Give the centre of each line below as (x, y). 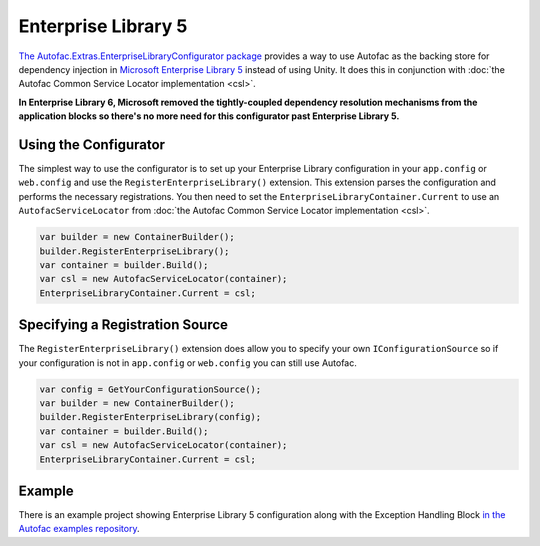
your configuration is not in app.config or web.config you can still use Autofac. (187, 362)
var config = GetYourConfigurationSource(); (150, 389)
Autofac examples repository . (79, 529)
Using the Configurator (91, 144)
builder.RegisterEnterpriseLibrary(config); (150, 417)
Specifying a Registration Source (123, 325)
